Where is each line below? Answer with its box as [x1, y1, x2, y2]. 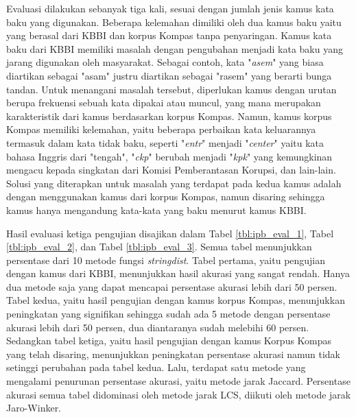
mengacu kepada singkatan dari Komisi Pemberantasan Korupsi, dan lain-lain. [6, 163, 336, 177]
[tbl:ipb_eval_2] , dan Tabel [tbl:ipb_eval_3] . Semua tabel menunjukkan [6, 239, 312, 254]
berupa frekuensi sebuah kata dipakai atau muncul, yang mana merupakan [6, 95, 321, 110]
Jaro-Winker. [6, 401, 62, 415]
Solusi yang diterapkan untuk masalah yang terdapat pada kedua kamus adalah [6, 176, 342, 190]
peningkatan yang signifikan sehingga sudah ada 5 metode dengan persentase [6, 307, 331, 321]
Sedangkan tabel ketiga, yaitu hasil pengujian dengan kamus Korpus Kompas [6, 333, 332, 348]
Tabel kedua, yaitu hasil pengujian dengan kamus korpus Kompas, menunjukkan [6, 293, 345, 307]
